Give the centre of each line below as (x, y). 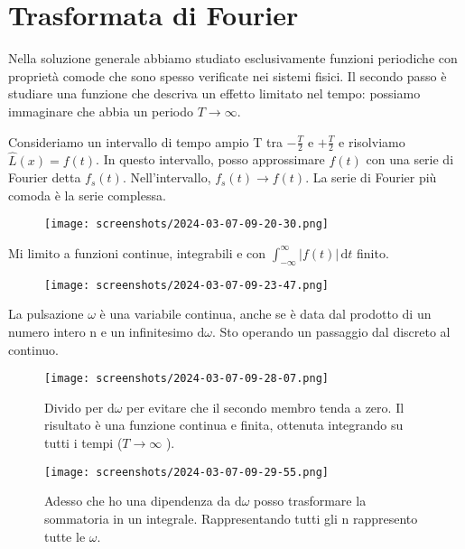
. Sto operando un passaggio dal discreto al (331, 332)
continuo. (34, 349)
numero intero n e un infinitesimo (101, 332)
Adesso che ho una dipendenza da (138, 501)
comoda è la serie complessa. (87, 195)
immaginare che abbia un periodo (101, 111)
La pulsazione (46, 314)
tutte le (65, 536)
